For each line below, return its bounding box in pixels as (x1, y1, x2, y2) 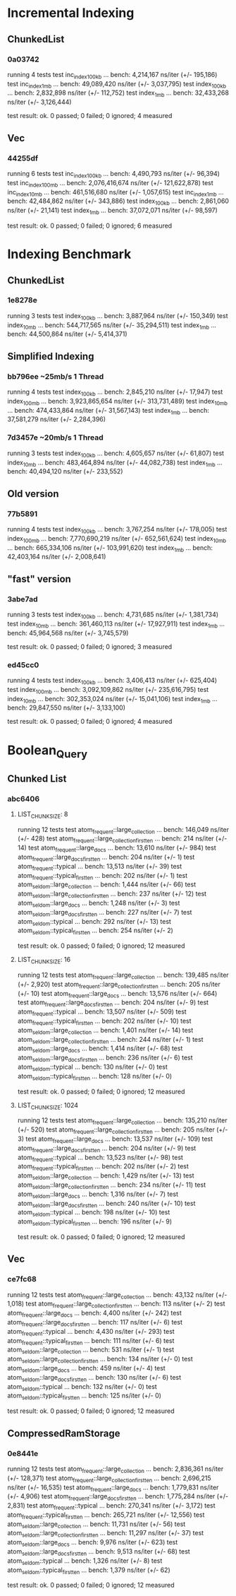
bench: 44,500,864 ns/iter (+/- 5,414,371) (7, 330, 128, 339)
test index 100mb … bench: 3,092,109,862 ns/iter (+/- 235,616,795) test (7, 685, 209, 696)
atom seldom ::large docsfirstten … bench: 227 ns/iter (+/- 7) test (17, 908, 192, 918)
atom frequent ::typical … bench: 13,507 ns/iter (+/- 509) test (17, 1007, 187, 1018)
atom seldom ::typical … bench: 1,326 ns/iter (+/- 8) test (7, 1556, 163, 1566)
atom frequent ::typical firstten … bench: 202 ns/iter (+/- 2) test (17, 1162, 189, 1173)
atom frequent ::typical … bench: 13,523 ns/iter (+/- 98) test (17, 1153, 183, 1163)
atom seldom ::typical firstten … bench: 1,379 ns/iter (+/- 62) (7, 1566, 170, 1576)
